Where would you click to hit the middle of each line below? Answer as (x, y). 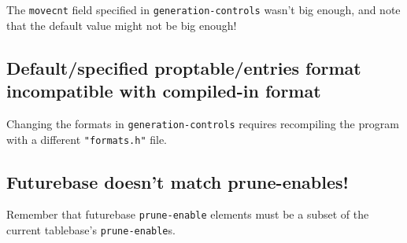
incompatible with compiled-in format (164, 91)
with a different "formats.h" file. (87, 139)
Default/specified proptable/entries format (184, 67)
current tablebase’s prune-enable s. (91, 230)
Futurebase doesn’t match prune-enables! (178, 181)
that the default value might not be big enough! (122, 25)
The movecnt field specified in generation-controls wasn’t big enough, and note (203, 9)
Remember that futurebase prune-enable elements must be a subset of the (188, 214)
